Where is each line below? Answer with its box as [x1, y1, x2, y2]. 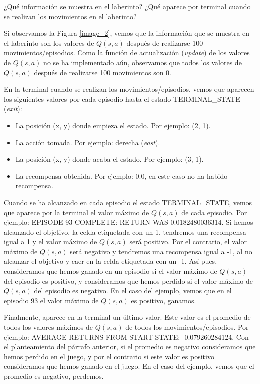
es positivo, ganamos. [131, 295, 196, 305]
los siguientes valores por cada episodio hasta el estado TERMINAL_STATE [4, 93, 240, 104]
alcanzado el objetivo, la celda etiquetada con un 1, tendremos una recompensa [4, 226, 246, 237]
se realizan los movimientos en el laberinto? [4, 11, 137, 21]
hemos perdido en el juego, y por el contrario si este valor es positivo [4, 351, 214, 361]
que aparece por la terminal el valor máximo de [4, 207, 149, 217]
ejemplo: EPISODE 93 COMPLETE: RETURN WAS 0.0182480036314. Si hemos [4, 217, 253, 227]
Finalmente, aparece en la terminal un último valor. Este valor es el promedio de [4, 312, 251, 322]
